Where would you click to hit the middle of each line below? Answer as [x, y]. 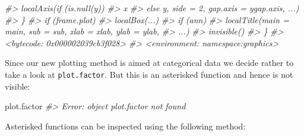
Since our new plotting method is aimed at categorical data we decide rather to [149, 63]
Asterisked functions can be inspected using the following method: [125, 126]
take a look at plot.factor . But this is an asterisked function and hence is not [149, 74]
